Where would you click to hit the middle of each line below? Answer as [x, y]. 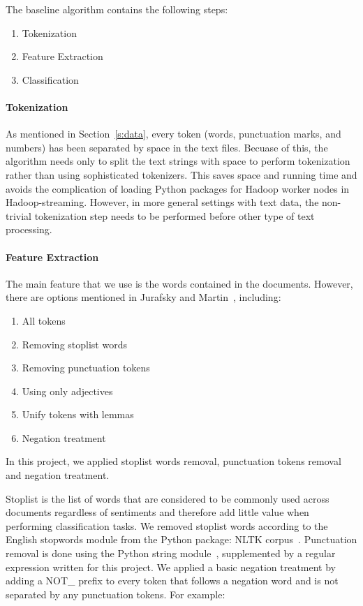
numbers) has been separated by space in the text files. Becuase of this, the [167, 147]
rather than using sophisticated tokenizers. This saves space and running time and [181, 174]
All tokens [44, 320]
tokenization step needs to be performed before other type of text [175, 215]
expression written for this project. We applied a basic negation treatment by [171, 567]
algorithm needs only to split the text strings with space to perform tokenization [178, 161]
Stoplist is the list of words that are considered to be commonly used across [168, 498]
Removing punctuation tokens [86, 368]
